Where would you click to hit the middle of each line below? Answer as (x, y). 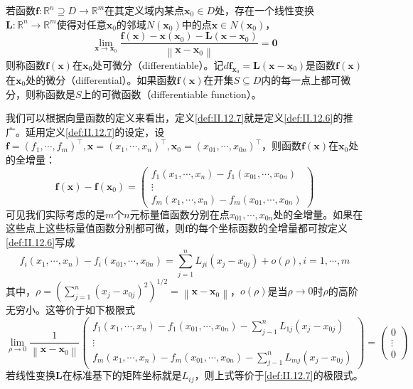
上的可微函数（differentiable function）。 (171, 94)
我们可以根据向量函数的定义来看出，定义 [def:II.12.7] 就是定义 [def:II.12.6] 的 (175, 118)
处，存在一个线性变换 (264, 10)
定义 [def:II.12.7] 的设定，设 (105, 131)
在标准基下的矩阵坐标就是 (122, 375)
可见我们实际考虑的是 (55, 214)
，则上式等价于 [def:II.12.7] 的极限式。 (279, 375)
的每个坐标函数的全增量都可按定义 (268, 228)
